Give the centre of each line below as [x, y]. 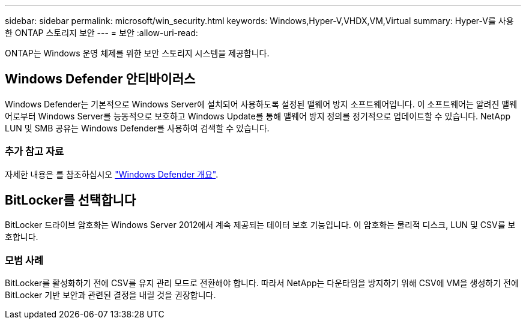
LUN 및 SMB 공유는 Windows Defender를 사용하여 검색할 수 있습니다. [137, 128]
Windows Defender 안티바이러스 [100, 79]
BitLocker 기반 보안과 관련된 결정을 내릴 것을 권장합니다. [110, 295]
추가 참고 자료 [35, 151]
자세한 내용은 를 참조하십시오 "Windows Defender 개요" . [112, 174]
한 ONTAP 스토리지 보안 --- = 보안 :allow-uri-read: [101, 33]
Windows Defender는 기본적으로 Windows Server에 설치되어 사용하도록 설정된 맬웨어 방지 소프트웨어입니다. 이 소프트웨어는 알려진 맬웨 [261, 104]
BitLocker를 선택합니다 [71, 200]
